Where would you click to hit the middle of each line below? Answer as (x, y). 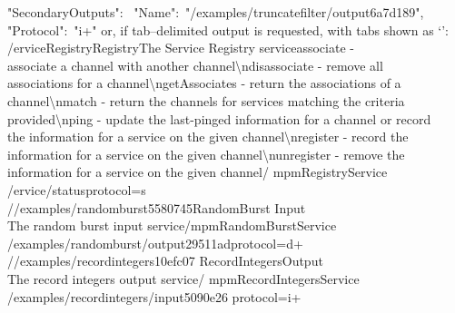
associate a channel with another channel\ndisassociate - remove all (195, 65)
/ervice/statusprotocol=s (77, 189)
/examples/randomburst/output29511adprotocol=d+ (155, 243)
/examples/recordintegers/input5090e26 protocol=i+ (154, 296)
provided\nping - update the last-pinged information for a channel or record (219, 118)
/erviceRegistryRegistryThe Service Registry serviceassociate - (181, 48)
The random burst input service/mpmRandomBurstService (172, 225)
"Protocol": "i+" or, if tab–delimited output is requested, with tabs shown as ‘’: (228, 29)
